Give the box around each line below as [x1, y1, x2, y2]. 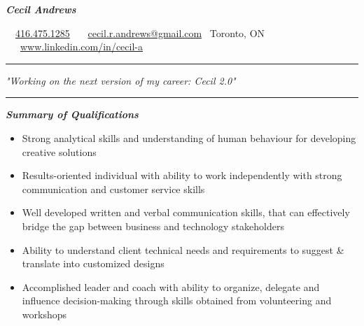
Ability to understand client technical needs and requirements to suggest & [22, 242, 344, 257]
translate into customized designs [22, 256, 164, 271]
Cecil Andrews [6, 2, 76, 16]
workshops [22, 306, 66, 321]
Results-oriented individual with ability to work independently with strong [22, 168, 342, 183]
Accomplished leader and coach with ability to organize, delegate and [22, 279, 320, 294]
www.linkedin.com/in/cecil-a [20, 39, 143, 54]
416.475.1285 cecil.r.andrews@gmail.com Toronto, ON [15, 25, 265, 40]
